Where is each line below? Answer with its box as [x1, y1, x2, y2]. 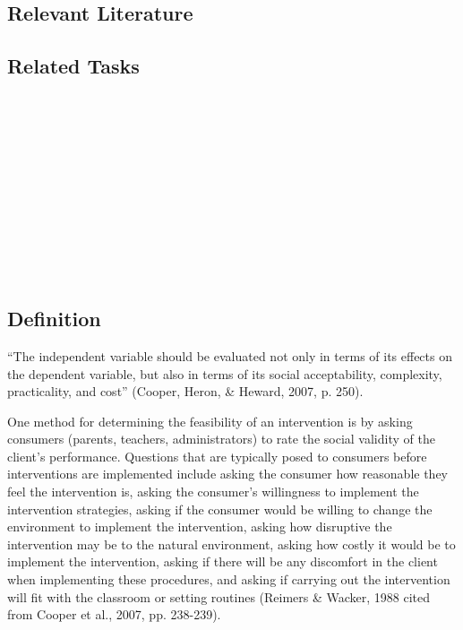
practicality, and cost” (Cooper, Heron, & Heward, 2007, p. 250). [7, 382, 364, 401]
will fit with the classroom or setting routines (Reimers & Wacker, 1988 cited [7, 587, 431, 606]
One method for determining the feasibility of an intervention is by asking [7, 411, 413, 430]
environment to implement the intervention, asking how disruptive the [7, 517, 392, 536]
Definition [7, 305, 101, 332]
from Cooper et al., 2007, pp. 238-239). [7, 605, 221, 624]
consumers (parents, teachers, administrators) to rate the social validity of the [7, 429, 435, 448]
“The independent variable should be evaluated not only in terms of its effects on [7, 346, 452, 365]
